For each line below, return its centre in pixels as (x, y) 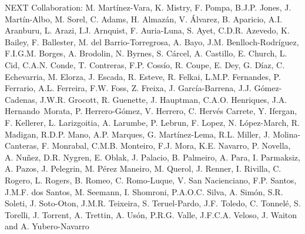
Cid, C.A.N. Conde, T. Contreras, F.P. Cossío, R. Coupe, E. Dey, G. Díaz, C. (145, 64)
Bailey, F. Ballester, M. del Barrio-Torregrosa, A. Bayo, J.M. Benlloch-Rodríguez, (152, 41)
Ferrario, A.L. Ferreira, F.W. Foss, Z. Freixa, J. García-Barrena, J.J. (128, 88)
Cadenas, (21, 99)
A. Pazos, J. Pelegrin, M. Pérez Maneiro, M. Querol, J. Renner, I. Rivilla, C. (143, 168)
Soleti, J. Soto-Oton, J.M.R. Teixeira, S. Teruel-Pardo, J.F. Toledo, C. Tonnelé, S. (153, 203)
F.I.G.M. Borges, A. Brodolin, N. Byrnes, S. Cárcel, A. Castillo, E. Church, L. (146, 53)
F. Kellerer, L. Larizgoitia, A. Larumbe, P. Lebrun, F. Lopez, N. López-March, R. (152, 122)
